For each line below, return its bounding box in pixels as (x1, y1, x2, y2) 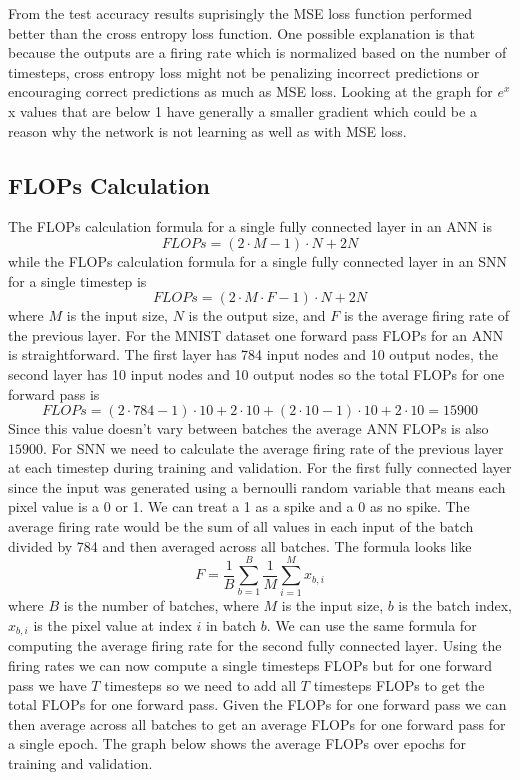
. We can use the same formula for (266, 614, 477, 635)
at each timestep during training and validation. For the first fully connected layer (8, 457, 512, 478)
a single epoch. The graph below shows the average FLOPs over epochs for (8, 733, 467, 754)
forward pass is (8, 383, 100, 404)
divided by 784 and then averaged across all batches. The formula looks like (8, 535, 472, 556)
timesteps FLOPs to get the (313, 674, 485, 695)
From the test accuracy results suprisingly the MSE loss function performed (8, 3, 472, 23)
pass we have (8, 674, 87, 695)
